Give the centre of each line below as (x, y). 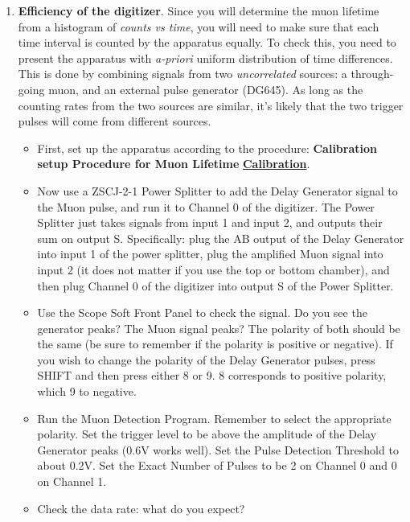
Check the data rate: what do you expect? (141, 508)
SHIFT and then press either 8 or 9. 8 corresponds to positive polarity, (212, 375)
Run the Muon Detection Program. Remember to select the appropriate (214, 418)
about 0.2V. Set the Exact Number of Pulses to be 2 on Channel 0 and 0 (217, 465)
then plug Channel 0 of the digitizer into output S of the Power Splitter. (215, 285)
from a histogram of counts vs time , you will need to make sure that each (199, 26)
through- (372, 74)
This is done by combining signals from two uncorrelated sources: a (182, 74)
